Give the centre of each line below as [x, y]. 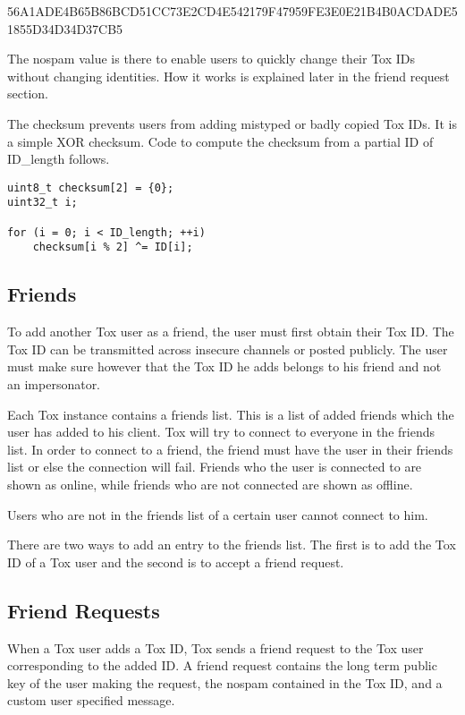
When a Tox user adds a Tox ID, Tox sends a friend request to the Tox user [216, 647]
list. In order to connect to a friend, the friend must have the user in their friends [230, 449]
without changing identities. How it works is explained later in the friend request [228, 76]
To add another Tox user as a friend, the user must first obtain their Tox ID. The [231, 332]
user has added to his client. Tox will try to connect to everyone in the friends [221, 432]
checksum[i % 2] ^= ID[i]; [113, 247]
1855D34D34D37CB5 [65, 28]
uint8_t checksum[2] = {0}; [91, 187]
